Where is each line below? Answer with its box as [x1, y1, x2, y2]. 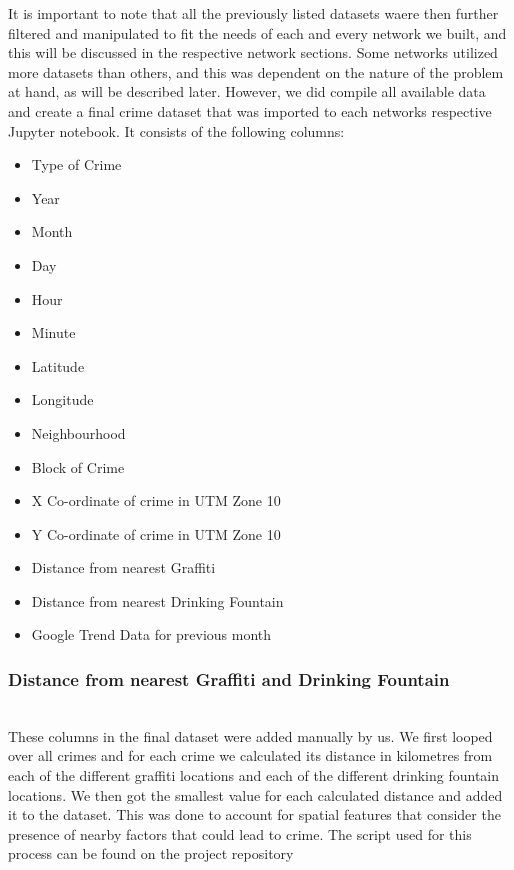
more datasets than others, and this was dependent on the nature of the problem [8, 61, 504, 82]
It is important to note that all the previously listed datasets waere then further [8, 3, 499, 23]
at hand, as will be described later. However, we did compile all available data [8, 81, 486, 102]
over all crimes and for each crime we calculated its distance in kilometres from [8, 745, 493, 766]
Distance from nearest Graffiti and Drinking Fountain [8, 666, 450, 691]
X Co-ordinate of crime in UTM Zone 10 [31, 490, 281, 511]
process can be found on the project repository [8, 843, 294, 864]
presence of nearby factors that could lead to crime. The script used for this [8, 823, 472, 844]
